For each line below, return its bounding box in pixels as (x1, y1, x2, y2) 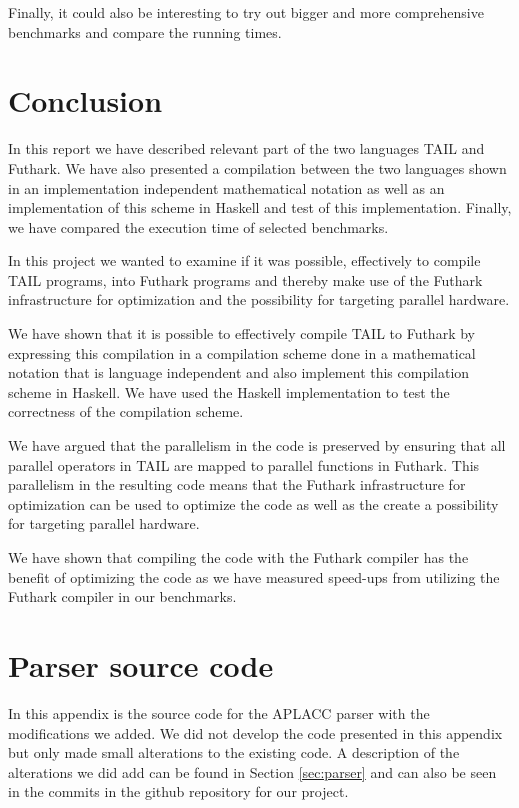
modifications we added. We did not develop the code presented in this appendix (8, 722, 503, 743)
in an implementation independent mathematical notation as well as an (8, 177, 445, 198)
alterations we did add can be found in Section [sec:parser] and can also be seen (8, 761, 497, 782)
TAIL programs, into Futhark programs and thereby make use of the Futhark (8, 269, 483, 290)
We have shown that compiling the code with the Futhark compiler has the (8, 547, 469, 567)
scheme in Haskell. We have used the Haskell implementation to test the (8, 381, 450, 402)
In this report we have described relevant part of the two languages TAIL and (8, 138, 485, 159)
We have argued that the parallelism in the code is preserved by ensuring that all (8, 435, 506, 456)
